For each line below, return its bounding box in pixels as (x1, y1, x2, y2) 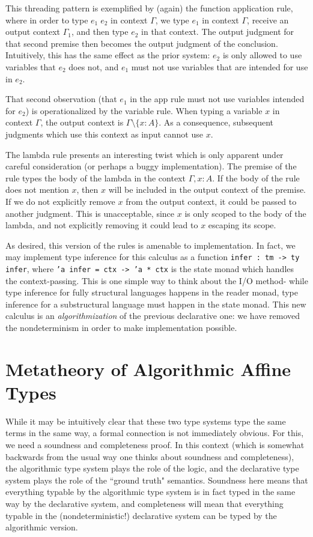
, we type (155, 13, 189, 26)
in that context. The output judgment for (141, 25, 294, 38)
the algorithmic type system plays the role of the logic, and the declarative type (5, 462, 299, 475)
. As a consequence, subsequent (159, 116, 274, 129)
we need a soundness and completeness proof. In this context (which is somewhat (5, 438, 305, 451)
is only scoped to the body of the (184, 207, 306, 219)
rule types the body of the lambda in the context (5, 171, 186, 184)
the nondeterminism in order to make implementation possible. (5, 321, 237, 333)
